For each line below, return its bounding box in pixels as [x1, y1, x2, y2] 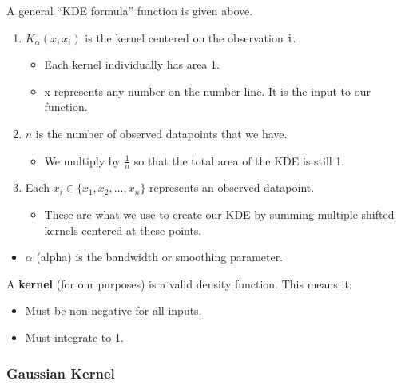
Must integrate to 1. [25, 329, 124, 346]
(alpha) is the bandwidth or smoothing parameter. [36, 248, 284, 265]
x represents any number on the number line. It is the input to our [44, 82, 371, 99]
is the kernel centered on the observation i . [85, 29, 296, 46]
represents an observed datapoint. [149, 179, 315, 196]
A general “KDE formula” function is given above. [6, 2, 253, 18]
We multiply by [44, 152, 121, 169]
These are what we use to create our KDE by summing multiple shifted [44, 206, 395, 223]
